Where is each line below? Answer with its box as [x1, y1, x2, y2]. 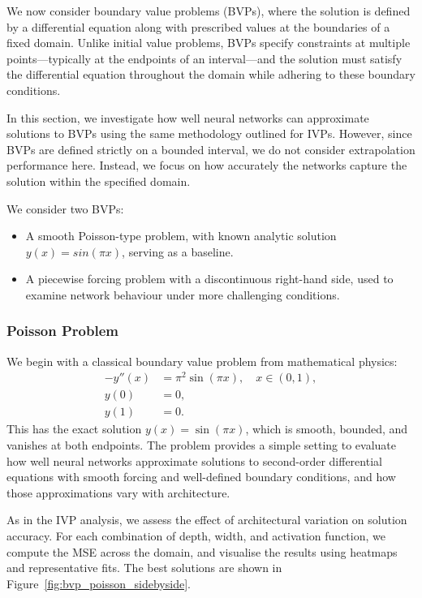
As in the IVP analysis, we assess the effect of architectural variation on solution [6, 511, 407, 528]
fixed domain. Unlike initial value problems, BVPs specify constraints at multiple [6, 34, 411, 51]
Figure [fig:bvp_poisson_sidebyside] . [6, 574, 191, 592]
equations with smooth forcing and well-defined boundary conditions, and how [6, 468, 396, 485]
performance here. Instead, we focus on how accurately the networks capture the [6, 157, 407, 174]
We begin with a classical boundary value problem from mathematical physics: [6, 352, 398, 369]
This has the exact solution [6, 420, 142, 437]
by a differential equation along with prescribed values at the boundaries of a [6, 18, 390, 35]
